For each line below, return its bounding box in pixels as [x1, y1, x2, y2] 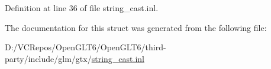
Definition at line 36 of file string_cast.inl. [5, 2, 159, 13]
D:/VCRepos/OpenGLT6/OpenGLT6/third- [5, 41, 166, 53]
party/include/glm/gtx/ [5, 52, 92, 64]
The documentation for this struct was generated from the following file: [5, 21, 267, 33]
